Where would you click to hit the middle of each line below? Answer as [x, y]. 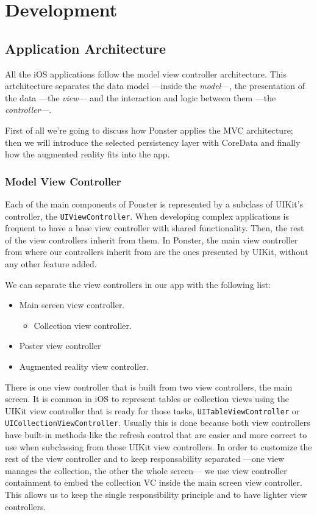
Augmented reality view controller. [84, 366]
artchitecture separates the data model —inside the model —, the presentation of [155, 86]
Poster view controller [60, 346]
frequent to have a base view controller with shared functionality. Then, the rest [155, 228]
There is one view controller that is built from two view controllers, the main [149, 387]
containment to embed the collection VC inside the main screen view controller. [154, 482]
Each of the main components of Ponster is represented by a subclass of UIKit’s [154, 203]
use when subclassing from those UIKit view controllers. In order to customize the [158, 446]
